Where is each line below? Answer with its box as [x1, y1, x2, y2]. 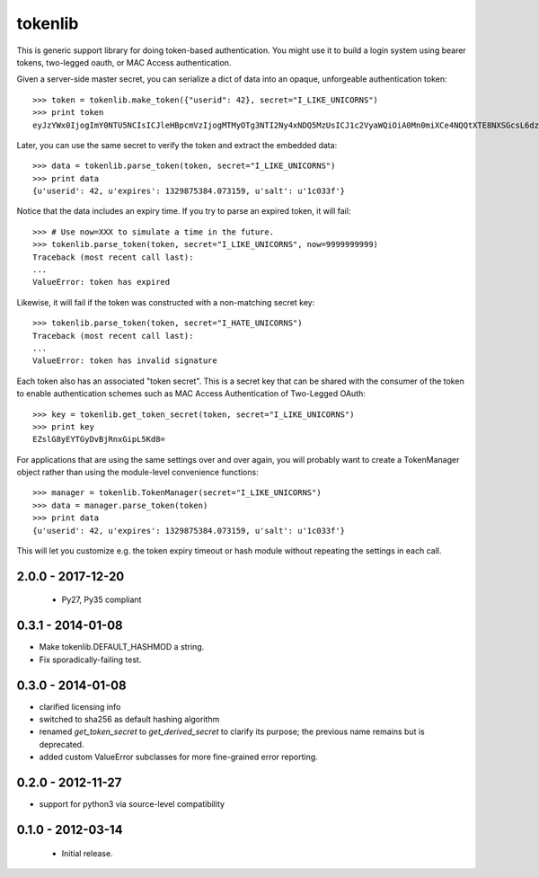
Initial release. [61, 847, 113, 858]
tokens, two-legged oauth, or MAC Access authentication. [16, 57, 232, 67]
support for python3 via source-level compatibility [39, 799, 225, 810]
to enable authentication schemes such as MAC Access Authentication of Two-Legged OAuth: [16, 388, 366, 399]
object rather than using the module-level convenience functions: [16, 467, 260, 478]
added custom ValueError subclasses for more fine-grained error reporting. [39, 751, 318, 763]
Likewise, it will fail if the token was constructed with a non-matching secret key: [16, 297, 315, 307]
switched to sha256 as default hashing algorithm [39, 714, 220, 725]
